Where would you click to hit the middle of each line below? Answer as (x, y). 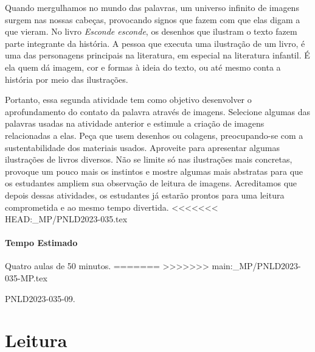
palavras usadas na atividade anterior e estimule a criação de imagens (135, 123)
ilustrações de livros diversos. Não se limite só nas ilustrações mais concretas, (149, 159)
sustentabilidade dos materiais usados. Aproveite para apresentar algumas (142, 147)
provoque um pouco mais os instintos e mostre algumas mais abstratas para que (154, 171)
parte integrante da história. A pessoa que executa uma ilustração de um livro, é (155, 43)
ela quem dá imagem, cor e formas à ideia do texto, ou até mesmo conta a (143, 67)
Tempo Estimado (41, 243)
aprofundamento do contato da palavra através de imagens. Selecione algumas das (158, 111)
